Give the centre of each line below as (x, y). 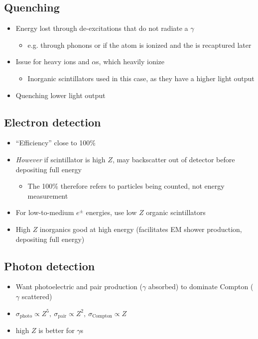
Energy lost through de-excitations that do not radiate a (102, 28)
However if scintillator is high (61, 159)
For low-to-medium (45, 212)
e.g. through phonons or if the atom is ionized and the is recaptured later (139, 45)
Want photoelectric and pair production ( (79, 286)
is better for (57, 330)
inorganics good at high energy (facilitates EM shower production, (141, 229)
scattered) (37, 296)
